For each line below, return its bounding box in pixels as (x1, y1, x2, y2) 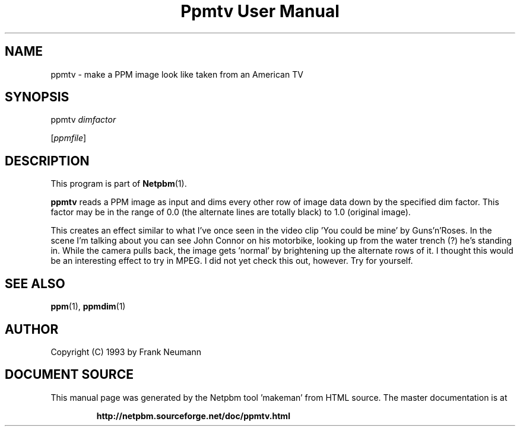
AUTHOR (5, 321, 59, 337)
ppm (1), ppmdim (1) (50, 301, 126, 312)
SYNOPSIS (5, 90, 69, 105)
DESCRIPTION (5, 153, 90, 168)
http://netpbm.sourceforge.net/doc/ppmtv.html (96, 410, 290, 421)
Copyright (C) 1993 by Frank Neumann (50, 346, 202, 357)
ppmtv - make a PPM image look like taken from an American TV (50, 69, 303, 79)
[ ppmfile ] (50, 133, 87, 143)
